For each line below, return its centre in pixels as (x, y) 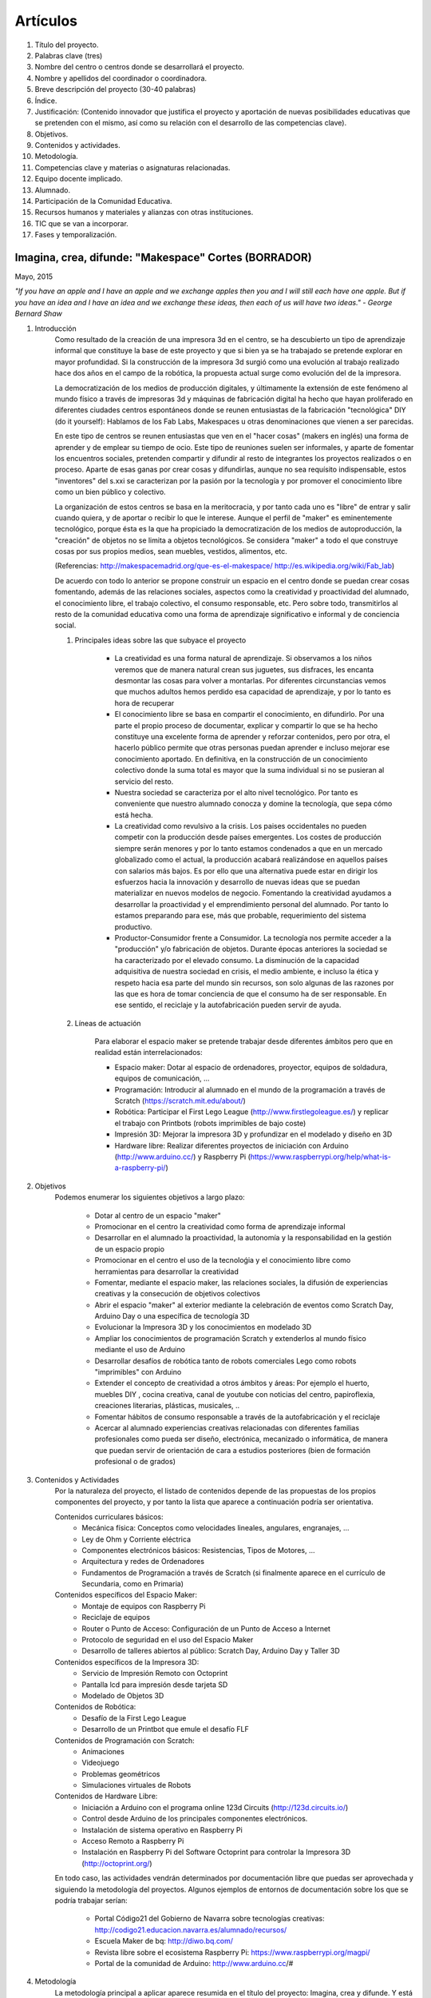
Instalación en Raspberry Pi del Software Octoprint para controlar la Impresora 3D (216, 1852)
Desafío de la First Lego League (134, 1717)
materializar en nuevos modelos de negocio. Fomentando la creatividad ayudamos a (253, 893)
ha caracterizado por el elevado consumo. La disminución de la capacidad (237, 960)
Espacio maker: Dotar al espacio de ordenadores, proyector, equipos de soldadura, (251, 1067)
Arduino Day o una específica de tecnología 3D (172, 1316)
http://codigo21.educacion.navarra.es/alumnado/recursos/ (191, 1929)
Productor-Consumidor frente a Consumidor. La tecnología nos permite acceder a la (253, 937)
